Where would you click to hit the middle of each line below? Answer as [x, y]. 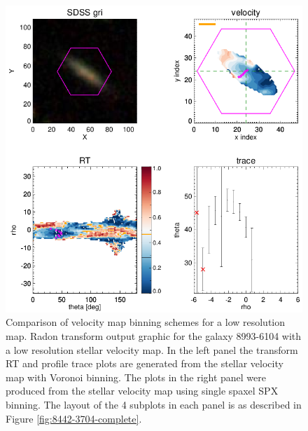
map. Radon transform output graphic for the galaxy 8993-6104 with [154, 336]
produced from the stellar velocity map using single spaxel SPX [142, 391]
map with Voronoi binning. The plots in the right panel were [136, 377]
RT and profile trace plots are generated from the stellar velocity [145, 363]
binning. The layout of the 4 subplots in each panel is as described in [154, 405]
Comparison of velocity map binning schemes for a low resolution [146, 322]
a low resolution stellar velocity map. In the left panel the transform [152, 349]
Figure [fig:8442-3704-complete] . [74, 418]
